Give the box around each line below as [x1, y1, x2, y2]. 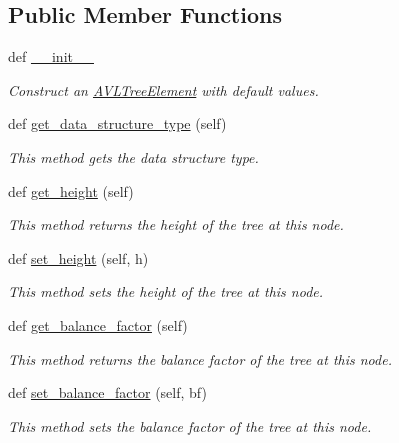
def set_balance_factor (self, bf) [8, 382, 207, 403]
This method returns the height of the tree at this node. [8, 214, 344, 235]
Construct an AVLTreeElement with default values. [8, 79, 319, 100]
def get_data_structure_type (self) [8, 113, 227, 134]
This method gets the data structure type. [8, 146, 259, 167]
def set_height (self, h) [8, 247, 149, 268]
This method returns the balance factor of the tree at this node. [8, 348, 392, 369]
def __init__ [8, 46, 94, 67]
